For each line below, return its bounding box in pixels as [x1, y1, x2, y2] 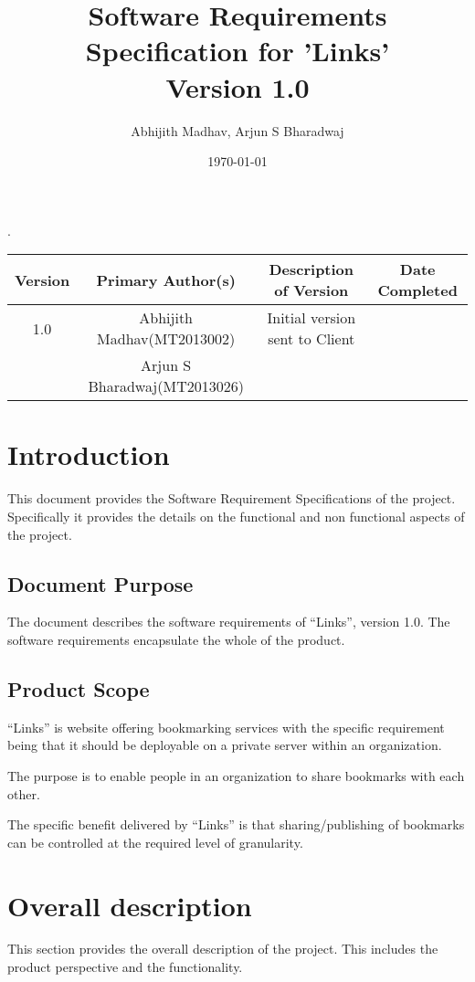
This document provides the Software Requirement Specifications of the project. [7, 489, 456, 508]
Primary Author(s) [96, 269, 236, 290]
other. [7, 784, 40, 803]
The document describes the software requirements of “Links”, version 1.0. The [7, 612, 450, 631]
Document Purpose [7, 569, 194, 597]
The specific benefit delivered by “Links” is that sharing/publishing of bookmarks [7, 815, 465, 834]
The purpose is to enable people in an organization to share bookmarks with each [7, 766, 465, 785]
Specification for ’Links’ [85, 32, 390, 69]
